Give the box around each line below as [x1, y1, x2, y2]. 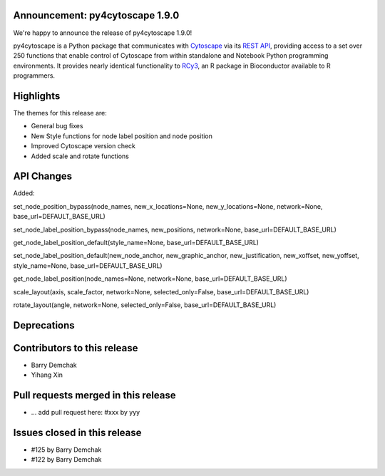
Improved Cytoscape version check [31, 142, 135, 150]
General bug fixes [31, 122, 83, 130]
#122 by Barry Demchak [31, 455, 102, 464]
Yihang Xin [31, 371, 63, 379]
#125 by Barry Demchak [31, 445, 102, 454]
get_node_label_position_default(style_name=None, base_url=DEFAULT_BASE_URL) [13, 239, 260, 247]
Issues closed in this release [13, 427, 142, 438]
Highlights [13, 90, 61, 102]
